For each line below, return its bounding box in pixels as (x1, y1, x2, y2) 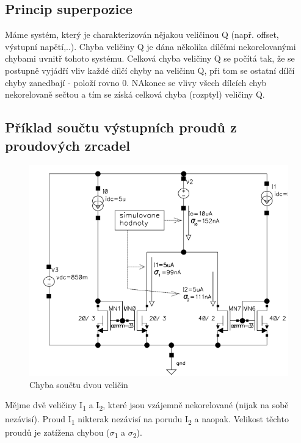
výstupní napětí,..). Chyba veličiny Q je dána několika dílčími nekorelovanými (5, 40, 296, 52)
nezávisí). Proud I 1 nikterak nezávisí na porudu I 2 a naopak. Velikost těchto (5, 412, 289, 427)
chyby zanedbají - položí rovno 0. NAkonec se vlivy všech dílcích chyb (5, 76, 267, 88)
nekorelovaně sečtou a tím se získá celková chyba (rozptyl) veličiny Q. (5, 88, 265, 101)
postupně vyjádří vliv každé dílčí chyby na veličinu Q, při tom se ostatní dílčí (5, 63, 295, 76)
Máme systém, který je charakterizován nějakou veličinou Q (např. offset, (5, 28, 279, 41)
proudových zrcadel (5, 135, 131, 154)
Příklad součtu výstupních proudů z (5, 118, 237, 137)
